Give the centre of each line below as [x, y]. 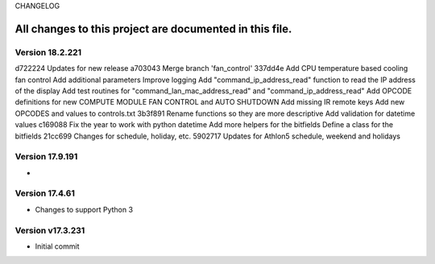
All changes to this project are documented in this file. [153, 29]
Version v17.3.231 [50, 230]
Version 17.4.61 [45, 193]
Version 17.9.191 [46, 157]
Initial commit [57, 246]
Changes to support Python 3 [84, 209]
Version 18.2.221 [48, 52]
